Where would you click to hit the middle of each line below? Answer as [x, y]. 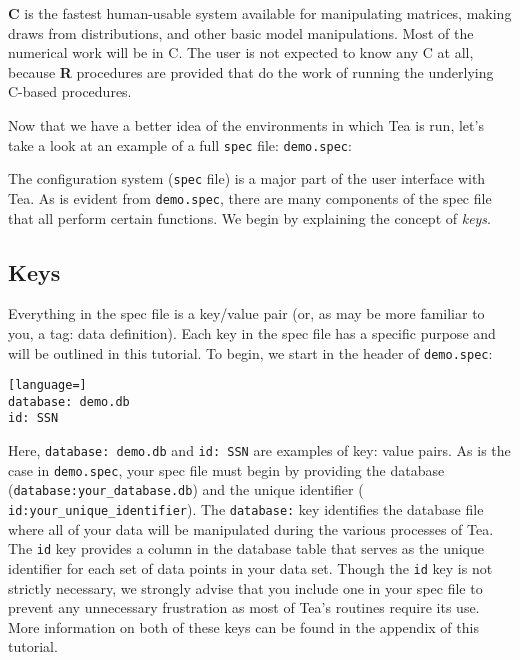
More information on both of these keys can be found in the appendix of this [243, 626]
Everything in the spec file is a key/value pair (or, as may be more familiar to [246, 313]
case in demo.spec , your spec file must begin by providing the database [226, 469]
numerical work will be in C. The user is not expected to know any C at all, [241, 52]
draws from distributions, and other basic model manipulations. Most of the [241, 32]
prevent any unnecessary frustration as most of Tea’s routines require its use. [244, 607]
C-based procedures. [70, 91]
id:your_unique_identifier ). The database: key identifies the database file [246, 509]
